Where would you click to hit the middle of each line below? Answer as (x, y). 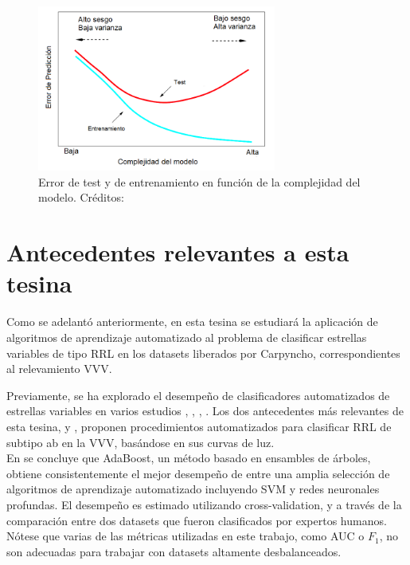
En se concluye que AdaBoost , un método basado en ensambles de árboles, (189, 458)
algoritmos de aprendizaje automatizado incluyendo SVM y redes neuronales (193, 489)
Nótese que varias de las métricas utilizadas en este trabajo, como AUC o (185, 536)
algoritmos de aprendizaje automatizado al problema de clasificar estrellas (187, 337)
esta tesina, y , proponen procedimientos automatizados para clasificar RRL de (199, 426)
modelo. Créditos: (81, 197)
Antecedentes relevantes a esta (178, 252)
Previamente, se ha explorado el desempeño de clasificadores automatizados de (198, 395)
